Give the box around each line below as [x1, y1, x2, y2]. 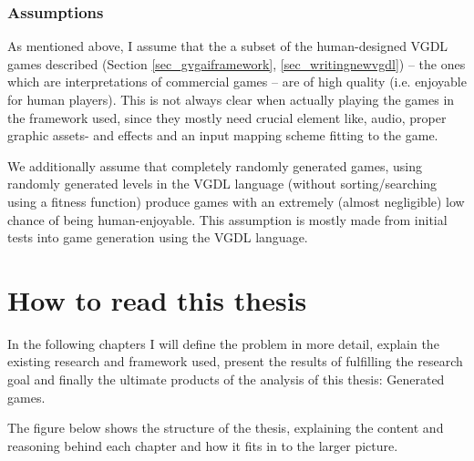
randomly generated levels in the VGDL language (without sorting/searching [7, 174, 438, 193]
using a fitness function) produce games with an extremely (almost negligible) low [7, 191, 465, 210]
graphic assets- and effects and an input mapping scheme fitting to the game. [7, 126, 438, 145]
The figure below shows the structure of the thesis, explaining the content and [7, 418, 444, 437]
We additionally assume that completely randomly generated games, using [7, 156, 422, 175]
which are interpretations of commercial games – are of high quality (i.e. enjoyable [7, 72, 467, 91]
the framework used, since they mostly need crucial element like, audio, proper [7, 108, 447, 127]
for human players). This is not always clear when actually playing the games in [7, 90, 455, 108]
